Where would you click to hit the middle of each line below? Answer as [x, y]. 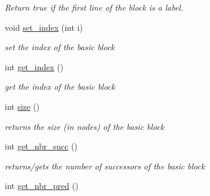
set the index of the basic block [60, 47]
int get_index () [34, 66]
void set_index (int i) [44, 27]
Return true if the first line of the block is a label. [94, 7]
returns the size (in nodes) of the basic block [85, 126]
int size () [22, 106]
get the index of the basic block [60, 86]
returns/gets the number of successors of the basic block [105, 166]
